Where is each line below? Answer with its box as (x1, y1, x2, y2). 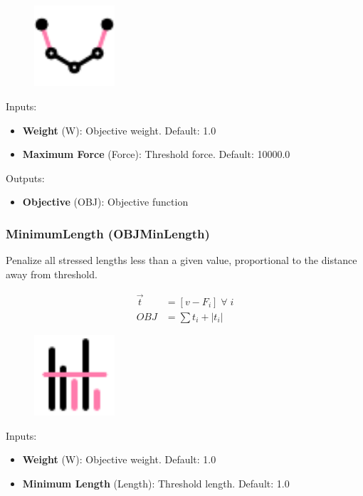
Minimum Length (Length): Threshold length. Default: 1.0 (22, 475, 290, 490)
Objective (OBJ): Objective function (22, 194, 189, 209)
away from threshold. (6, 266, 98, 281)
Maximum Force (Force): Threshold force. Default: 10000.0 (22, 147, 290, 162)
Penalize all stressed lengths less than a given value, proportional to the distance (6, 253, 357, 268)
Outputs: (6, 170, 45, 185)
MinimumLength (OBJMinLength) (6, 224, 210, 242)
